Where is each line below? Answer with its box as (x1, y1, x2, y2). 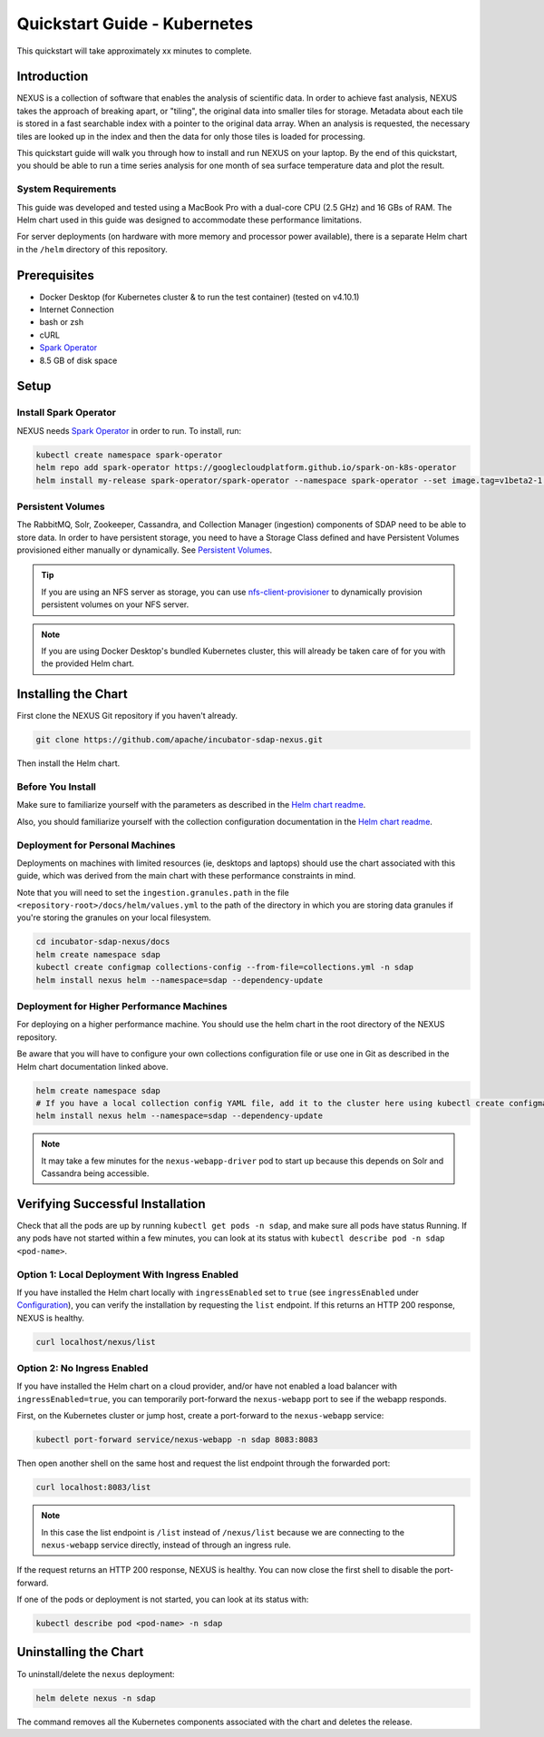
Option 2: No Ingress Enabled (16, 1362, 149, 1375)
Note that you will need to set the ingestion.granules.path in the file (16, 887, 289, 898)
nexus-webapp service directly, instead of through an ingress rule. (41, 1539, 292, 1550)
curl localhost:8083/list (35, 1482, 151, 1493)
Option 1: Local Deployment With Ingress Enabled (16, 1268, 239, 1281)
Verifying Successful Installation (16, 1196, 206, 1212)
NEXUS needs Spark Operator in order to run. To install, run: (16, 425, 242, 436)
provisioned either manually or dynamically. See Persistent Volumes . (16, 545, 273, 555)
